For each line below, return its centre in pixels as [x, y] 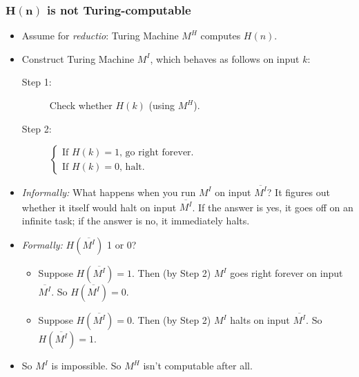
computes [221, 36]
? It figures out [298, 192]
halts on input [260, 320]
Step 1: [37, 82]
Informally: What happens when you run [109, 192]
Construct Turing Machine [78, 58]
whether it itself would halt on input [99, 207]
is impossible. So [86, 366]
